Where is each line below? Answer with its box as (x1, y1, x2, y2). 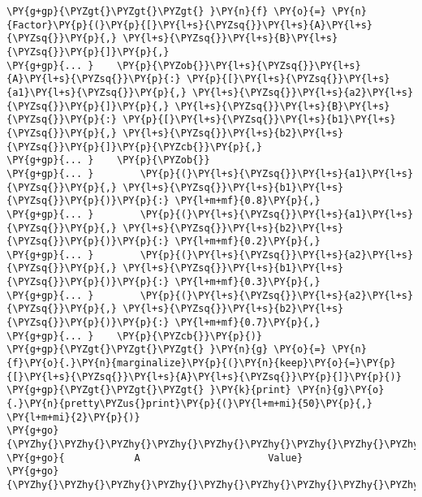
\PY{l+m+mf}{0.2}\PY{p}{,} (174, 236, 321, 248)
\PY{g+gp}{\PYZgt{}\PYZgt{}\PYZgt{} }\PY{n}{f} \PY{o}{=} (6, 6, 326, 17)
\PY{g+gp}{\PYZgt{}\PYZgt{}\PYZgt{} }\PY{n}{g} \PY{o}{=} (6, 344, 326, 356)
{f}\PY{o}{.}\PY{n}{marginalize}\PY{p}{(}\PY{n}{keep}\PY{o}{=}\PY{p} (6, 357, 396, 370)
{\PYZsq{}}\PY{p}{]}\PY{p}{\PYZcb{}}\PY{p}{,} (6, 140, 262, 153)
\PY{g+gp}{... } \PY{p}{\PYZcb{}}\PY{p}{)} (6, 330, 262, 342)
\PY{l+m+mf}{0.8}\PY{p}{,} (174, 195, 321, 207)
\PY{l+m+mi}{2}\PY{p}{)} (6, 411, 140, 423)
